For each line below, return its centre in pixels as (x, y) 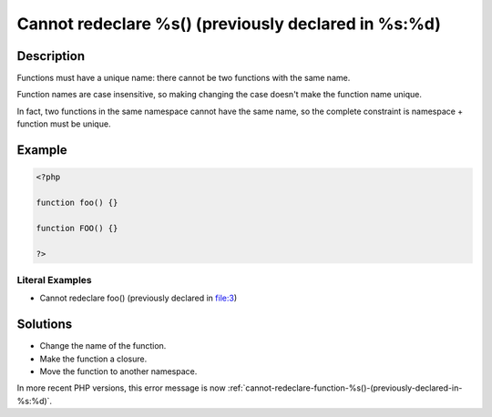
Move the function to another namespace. (118, 371)
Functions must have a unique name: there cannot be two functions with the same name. (184, 78)
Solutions (45, 325)
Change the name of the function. (103, 346)
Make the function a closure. (93, 359)
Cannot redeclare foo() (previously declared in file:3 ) (138, 298)
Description (51, 56)
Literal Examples (54, 280)
